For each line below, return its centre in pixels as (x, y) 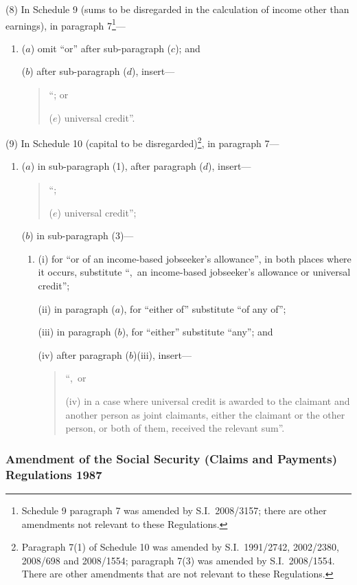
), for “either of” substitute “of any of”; (203, 308)
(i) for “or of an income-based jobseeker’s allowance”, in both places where (195, 258)
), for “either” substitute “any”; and (197, 332)
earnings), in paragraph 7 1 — (66, 24)
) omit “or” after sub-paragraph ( (101, 48)
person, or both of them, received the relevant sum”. (175, 428)
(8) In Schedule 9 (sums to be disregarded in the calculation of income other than (177, 9)
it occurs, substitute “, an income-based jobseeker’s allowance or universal (194, 272)
